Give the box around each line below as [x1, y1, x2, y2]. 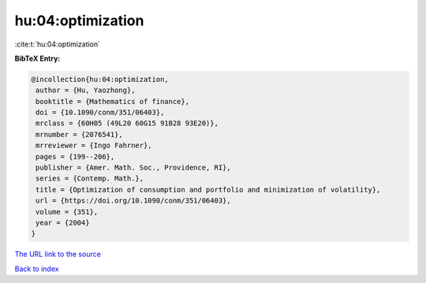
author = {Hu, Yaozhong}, [35, 86, 136, 95]
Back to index [14, 264, 59, 274]
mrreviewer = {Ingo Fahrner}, [35, 141, 153, 150]
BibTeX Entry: [14, 54, 61, 63]
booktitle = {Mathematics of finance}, [35, 97, 189, 106]
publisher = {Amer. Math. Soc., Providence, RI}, [35, 163, 232, 173]
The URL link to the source [14, 249, 102, 259]
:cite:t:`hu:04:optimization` [14, 39, 101, 49]
